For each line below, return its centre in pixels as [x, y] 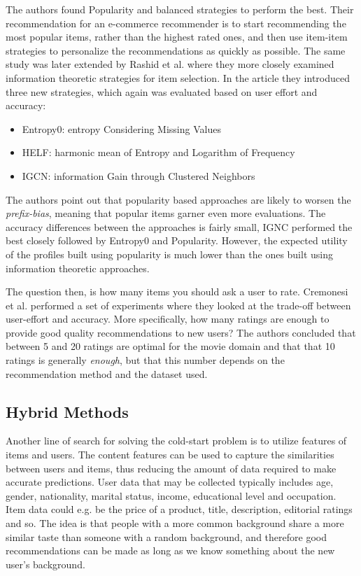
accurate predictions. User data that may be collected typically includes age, [170, 482]
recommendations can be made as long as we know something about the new [170, 550]
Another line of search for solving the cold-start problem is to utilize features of [176, 441]
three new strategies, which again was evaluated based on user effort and [162, 91]
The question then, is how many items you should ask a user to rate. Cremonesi [177, 291]
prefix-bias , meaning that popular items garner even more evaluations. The [166, 213]
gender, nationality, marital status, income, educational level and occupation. [171, 495]
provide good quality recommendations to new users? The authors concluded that [181, 332]
